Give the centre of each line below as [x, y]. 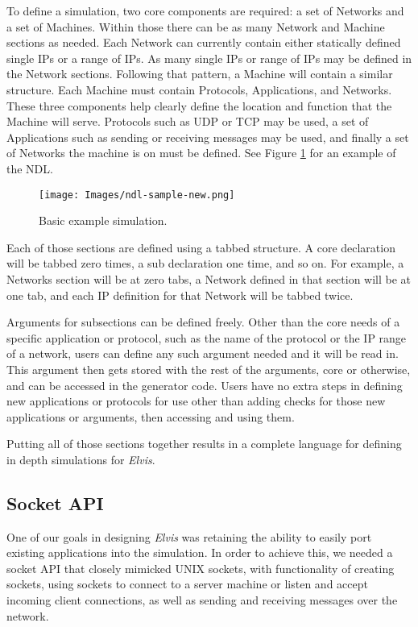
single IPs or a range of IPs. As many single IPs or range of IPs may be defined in [209, 58]
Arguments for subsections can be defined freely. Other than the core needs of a [203, 322]
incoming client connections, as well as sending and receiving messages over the [202, 600]
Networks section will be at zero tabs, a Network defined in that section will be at [209, 278]
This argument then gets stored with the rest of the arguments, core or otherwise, [209, 369]
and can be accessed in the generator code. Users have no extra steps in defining [205, 385]
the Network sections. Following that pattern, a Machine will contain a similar [200, 74]
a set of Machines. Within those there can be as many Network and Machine [196, 26]
